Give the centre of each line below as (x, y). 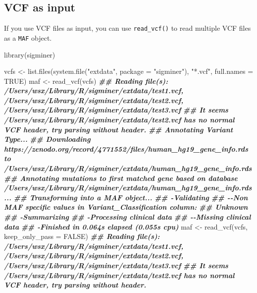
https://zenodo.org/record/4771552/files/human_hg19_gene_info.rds (126, 148)
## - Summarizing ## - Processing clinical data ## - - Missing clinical (128, 217)
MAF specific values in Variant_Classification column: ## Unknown (126, 207)
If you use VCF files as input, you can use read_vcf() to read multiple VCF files (128, 28)
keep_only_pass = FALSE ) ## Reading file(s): (82, 236)
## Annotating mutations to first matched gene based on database (121, 178)
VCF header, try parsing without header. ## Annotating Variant (119, 129)
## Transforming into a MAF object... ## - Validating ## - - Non (131, 197)
